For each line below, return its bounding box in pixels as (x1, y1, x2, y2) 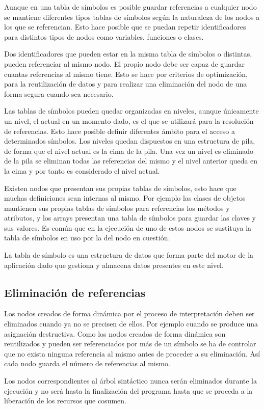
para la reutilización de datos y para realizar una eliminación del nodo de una (4, 78, 247, 89)
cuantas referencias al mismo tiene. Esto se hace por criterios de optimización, (4, 68, 248, 79)
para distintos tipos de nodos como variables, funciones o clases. (4, 31, 204, 42)
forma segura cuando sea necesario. (4, 88, 114, 99)
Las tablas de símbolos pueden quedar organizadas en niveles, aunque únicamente (4, 105, 259, 116)
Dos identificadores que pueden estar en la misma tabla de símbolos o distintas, (4, 48, 252, 59)
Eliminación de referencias (4, 284, 146, 300)
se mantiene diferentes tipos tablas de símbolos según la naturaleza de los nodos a (4, 11, 260, 22)
